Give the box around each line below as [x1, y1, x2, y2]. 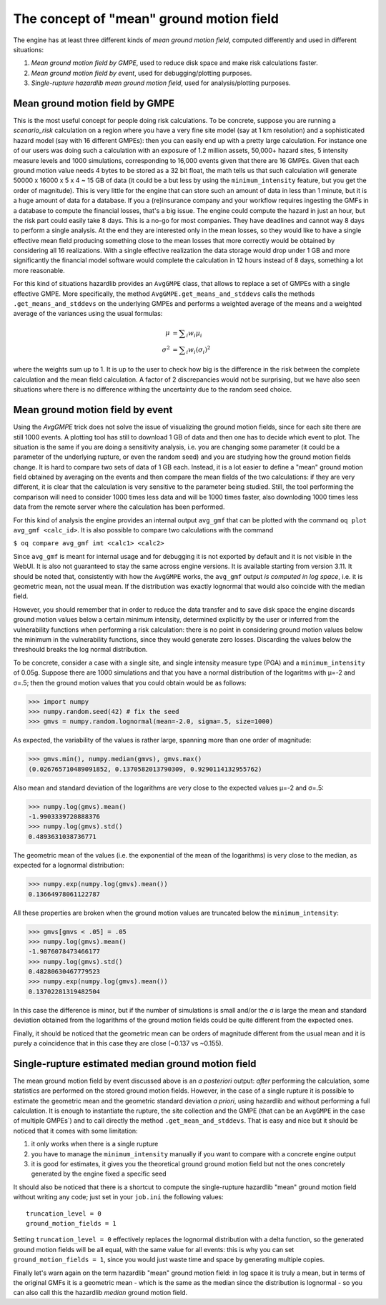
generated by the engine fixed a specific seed [31, 1169, 167, 1179]
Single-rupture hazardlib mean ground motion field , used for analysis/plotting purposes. [31, 79, 291, 87]
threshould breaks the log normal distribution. [13, 645, 148, 654]
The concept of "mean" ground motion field [13, 11, 279, 26]
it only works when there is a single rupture [31, 1140, 159, 1148]
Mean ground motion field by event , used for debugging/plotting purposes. [31, 69, 252, 77]
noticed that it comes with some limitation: [13, 1126, 139, 1135]
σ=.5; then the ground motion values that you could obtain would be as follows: [13, 678, 247, 687]
